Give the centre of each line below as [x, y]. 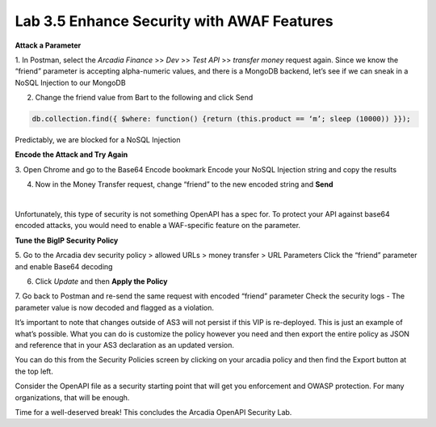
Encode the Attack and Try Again [71, 154]
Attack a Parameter [48, 45]
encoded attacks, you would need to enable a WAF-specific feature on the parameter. [158, 226]
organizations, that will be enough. [72, 397]
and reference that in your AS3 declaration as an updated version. [124, 345]
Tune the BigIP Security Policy [67, 240]
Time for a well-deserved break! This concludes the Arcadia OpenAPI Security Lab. [153, 412]
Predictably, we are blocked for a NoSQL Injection [98, 140]
